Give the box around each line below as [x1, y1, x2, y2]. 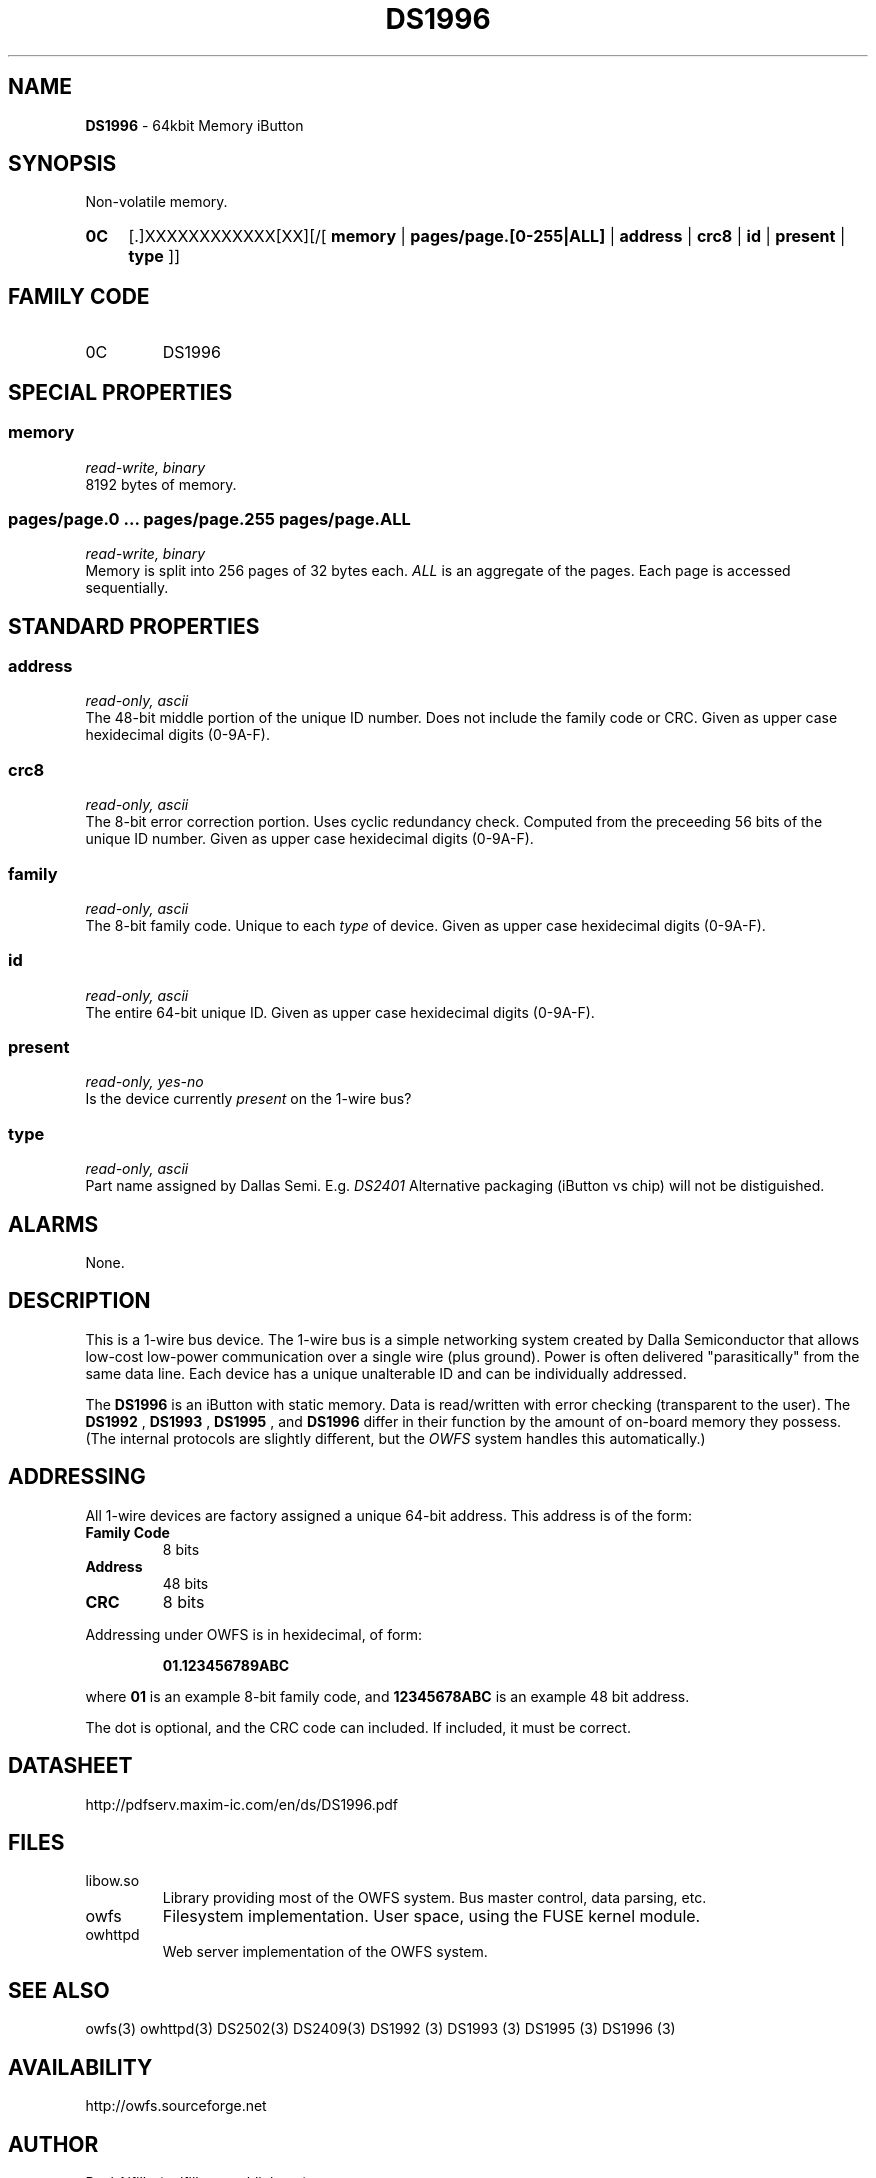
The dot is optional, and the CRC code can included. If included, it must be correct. [85, 1718, 631, 1736]
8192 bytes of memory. [85, 475, 237, 493]
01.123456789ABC [162, 1656, 290, 1674]
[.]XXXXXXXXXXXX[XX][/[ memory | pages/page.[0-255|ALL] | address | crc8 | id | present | [128, 226, 846, 247]
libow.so [85, 1872, 140, 1890]
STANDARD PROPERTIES [8, 613, 260, 639]
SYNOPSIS [8, 151, 117, 177]
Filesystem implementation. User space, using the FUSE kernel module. [162, 1906, 701, 1927]
